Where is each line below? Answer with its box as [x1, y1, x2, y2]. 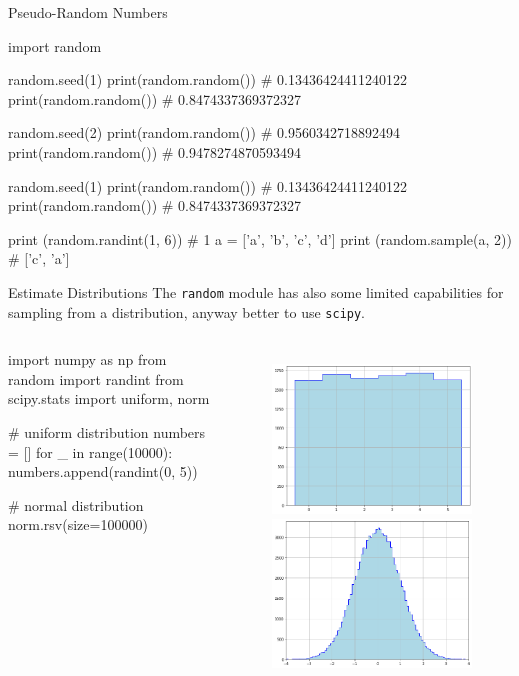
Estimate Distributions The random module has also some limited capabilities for [8, 281, 504, 302]
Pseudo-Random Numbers [8, 2, 168, 22]
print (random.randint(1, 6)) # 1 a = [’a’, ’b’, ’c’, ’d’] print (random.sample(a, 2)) [8, 228, 512, 249]
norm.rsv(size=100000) [8, 514, 148, 535]
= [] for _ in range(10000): [8, 441, 173, 462]
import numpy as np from [8, 349, 167, 370]
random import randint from [8, 368, 184, 389]
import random [8, 35, 102, 56]
